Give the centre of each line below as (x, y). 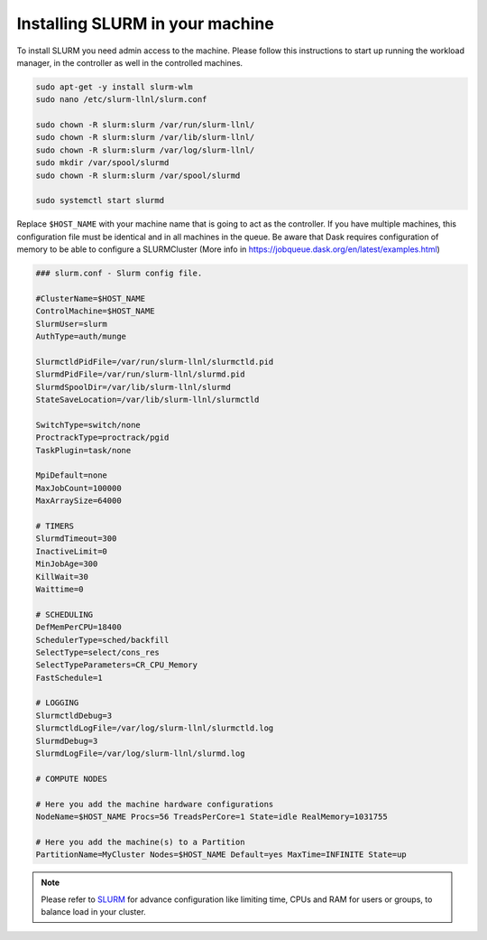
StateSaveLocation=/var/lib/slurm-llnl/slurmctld (147, 400)
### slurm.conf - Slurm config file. (119, 274)
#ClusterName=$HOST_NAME (91, 298)
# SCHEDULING (64, 614)
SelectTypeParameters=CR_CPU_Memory (117, 665)
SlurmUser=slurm (72, 324)
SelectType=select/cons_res (97, 652)
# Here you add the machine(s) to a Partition (140, 842)
